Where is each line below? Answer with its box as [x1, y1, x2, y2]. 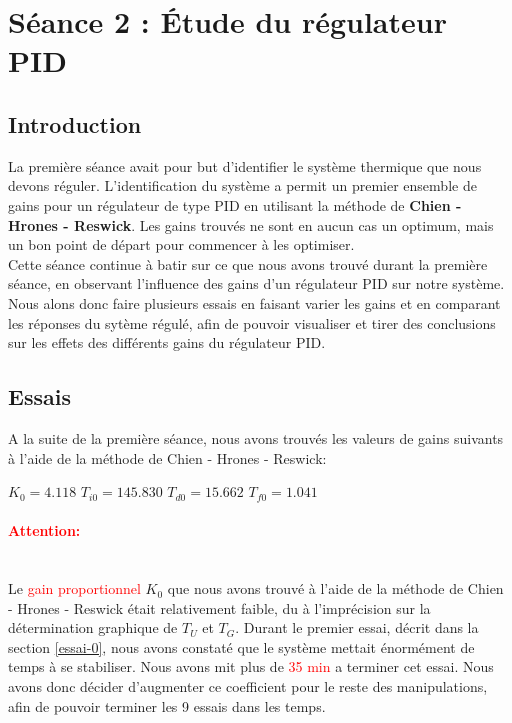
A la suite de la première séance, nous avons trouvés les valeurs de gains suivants [8, 427, 504, 448]
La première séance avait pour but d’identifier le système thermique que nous [8, 155, 482, 176]
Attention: [8, 520, 81, 541]
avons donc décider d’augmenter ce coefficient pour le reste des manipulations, [8, 676, 488, 697]
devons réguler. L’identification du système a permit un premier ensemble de [8, 175, 477, 196]
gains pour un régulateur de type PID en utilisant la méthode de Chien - [8, 194, 462, 215]
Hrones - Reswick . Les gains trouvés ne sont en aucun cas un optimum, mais [8, 214, 494, 235]
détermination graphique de [8, 617, 178, 638]
